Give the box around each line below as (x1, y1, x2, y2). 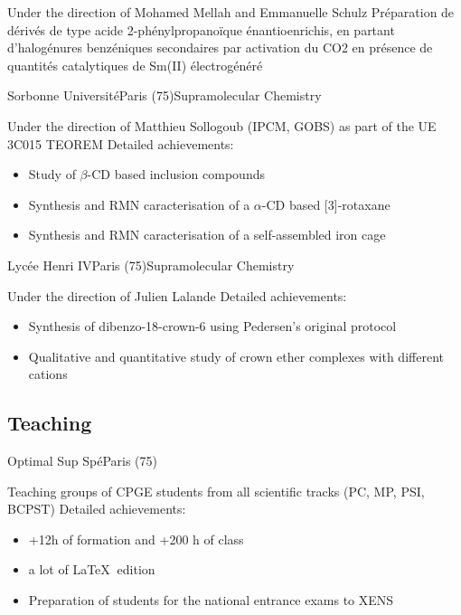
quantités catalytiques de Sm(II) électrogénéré (7, 55, 263, 74)
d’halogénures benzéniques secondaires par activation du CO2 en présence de (7, 38, 433, 57)
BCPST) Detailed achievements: (7, 499, 186, 518)
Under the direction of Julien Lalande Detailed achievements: (7, 286, 347, 305)
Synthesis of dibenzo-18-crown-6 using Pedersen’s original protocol (28, 317, 397, 336)
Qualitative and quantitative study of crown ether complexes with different (28, 346, 444, 365)
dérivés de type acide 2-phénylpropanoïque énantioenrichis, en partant (7, 20, 395, 39)
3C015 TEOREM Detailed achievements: (7, 134, 234, 153)
